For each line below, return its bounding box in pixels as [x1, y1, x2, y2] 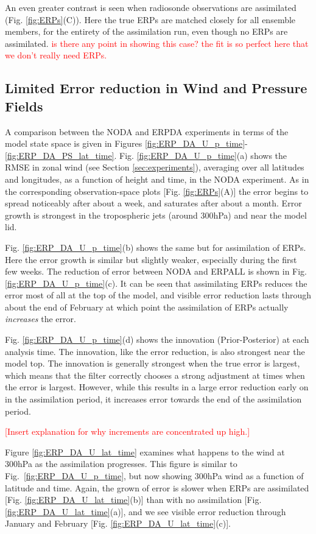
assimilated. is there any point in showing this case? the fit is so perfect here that [5, 37, 309, 49]
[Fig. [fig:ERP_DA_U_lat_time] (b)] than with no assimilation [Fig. [5, 493, 262, 506]
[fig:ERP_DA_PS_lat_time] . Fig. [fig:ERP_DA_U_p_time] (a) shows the [5, 149, 287, 161]
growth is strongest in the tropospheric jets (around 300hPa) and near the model [5, 208, 307, 221]
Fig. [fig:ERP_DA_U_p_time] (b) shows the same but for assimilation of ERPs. [5, 241, 306, 253]
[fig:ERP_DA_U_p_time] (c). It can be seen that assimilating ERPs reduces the [5, 276, 307, 289]
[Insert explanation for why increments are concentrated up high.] [5, 425, 250, 438]
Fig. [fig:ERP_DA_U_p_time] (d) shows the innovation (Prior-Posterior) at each [5, 333, 309, 346]
